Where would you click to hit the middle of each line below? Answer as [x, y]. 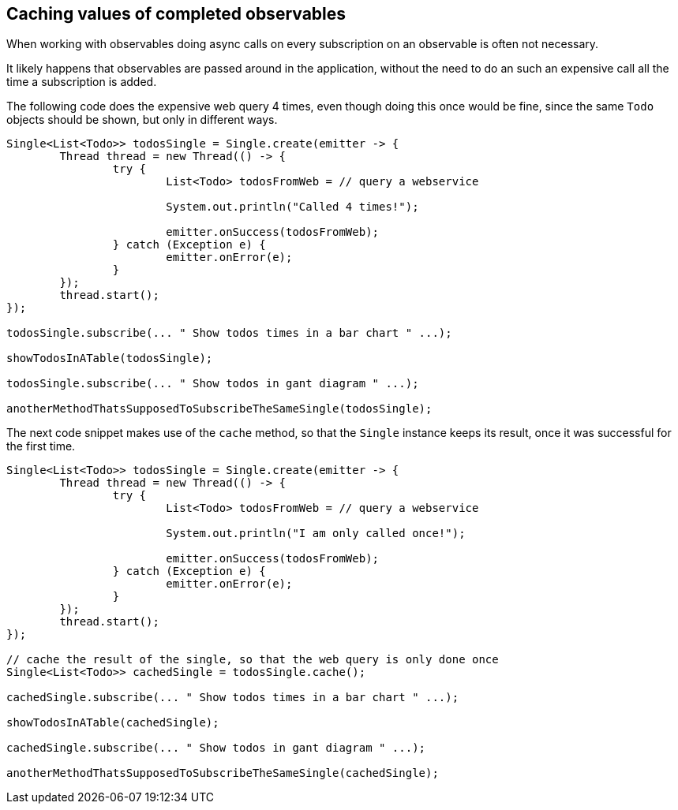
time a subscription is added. [82, 82]
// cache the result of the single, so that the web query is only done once [253, 660]
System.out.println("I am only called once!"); [316, 534]
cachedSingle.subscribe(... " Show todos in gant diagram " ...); [216, 748]
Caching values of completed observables [176, 14]
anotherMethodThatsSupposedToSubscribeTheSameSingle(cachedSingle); [223, 773]
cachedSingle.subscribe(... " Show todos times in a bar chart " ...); [233, 698]
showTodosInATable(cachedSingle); [113, 723]
